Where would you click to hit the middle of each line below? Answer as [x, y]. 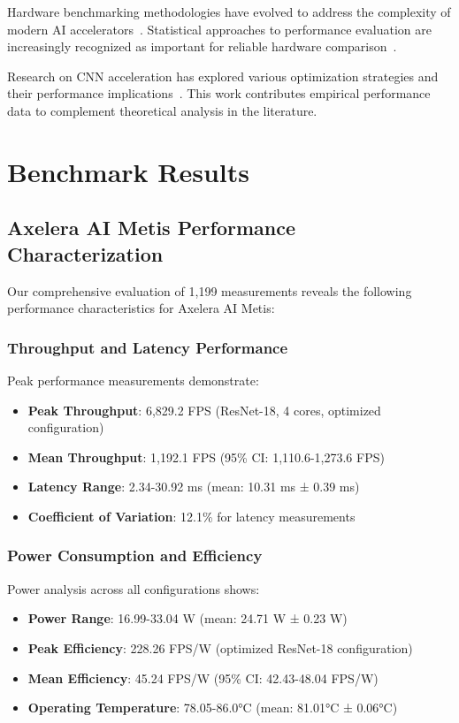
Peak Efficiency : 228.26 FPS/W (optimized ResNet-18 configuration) [220, 647]
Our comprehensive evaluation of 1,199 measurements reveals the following [210, 290]
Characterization [85, 253]
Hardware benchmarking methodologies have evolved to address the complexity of [229, 11]
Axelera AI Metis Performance [152, 228]
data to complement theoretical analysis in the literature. [162, 110]
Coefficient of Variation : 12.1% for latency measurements [191, 516]
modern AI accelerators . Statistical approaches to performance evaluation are [219, 29]
